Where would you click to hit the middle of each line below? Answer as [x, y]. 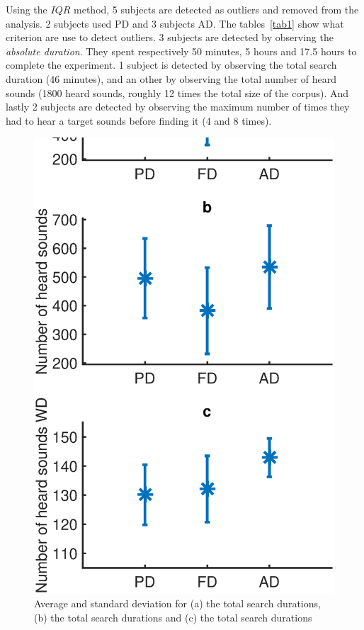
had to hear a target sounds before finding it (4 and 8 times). [139, 120]
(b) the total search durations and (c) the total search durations [173, 617]
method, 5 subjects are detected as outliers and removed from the [216, 9]
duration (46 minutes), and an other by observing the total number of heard [171, 78]
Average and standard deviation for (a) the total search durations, [177, 603]
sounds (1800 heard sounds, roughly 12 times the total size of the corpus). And [177, 92]
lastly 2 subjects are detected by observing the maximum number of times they [178, 107]
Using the [27, 9]
